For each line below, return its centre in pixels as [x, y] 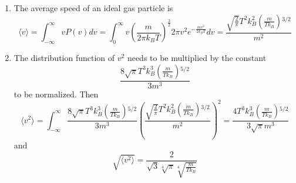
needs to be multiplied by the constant [197, 58]
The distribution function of [64, 58]
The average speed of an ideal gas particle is [93, 8]
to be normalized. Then [56, 94]
